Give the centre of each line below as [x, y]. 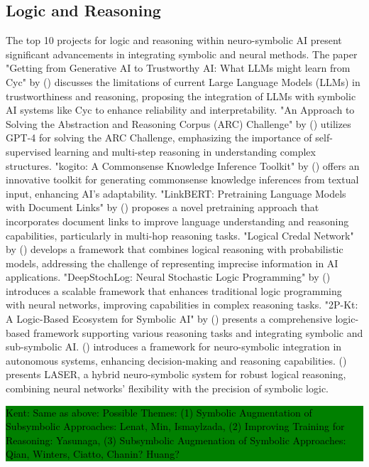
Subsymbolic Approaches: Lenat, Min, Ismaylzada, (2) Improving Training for [175, 426]
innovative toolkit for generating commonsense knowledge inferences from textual [182, 179]
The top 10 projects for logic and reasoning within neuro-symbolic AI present [174, 40]
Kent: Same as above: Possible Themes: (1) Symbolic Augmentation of [159, 412]
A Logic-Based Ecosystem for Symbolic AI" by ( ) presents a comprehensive [169, 319]
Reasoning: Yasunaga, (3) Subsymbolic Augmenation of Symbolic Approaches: [176, 440]
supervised [28, 151]
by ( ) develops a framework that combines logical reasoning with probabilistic [175, 249]
